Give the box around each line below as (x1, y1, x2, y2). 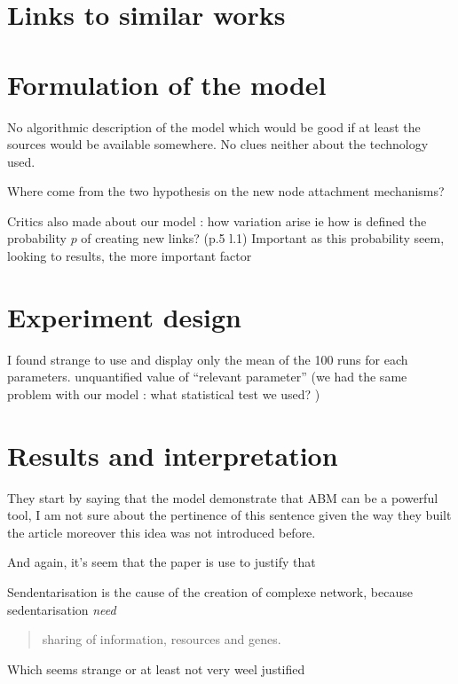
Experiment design (7, 298, 242, 334)
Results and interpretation (7, 436, 338, 473)
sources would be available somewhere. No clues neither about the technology (7, 135, 429, 153)
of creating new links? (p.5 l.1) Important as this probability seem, (81, 229, 445, 248)
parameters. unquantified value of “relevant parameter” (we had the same (7, 367, 407, 386)
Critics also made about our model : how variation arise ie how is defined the (7, 211, 427, 230)
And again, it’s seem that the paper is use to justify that (7, 553, 316, 571)
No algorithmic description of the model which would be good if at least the (7, 117, 421, 136)
